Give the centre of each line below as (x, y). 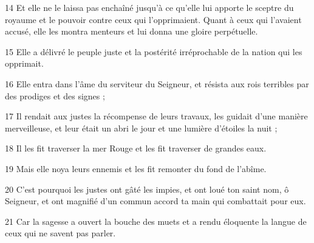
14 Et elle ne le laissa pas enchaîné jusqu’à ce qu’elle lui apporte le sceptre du (149, 7)
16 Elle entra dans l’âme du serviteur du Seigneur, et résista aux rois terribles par (157, 83)
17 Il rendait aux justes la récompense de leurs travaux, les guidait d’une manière (156, 116)
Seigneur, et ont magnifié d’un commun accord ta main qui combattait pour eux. (155, 201)
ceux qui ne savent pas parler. (60, 233)
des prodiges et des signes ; (55, 95)
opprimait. (24, 63)
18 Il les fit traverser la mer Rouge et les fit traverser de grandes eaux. (136, 148)
